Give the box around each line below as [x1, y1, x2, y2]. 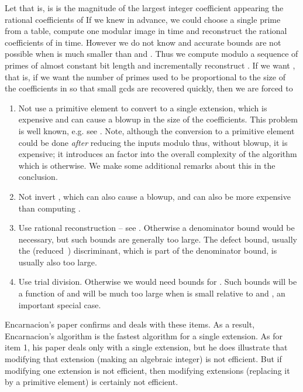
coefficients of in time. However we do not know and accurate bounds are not [5, 36, 281, 48]
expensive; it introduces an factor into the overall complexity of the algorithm [18, 148, 297, 160]
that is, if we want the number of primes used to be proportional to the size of [5, 70, 285, 83]
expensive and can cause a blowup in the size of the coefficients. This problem [18, 113, 298, 125]
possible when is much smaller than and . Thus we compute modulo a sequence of [5, 47, 298, 60]
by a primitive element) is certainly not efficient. [5, 376, 178, 388]
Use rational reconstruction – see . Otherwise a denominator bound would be [18, 221, 295, 234]
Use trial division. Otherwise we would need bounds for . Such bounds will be [18, 275, 297, 288]
